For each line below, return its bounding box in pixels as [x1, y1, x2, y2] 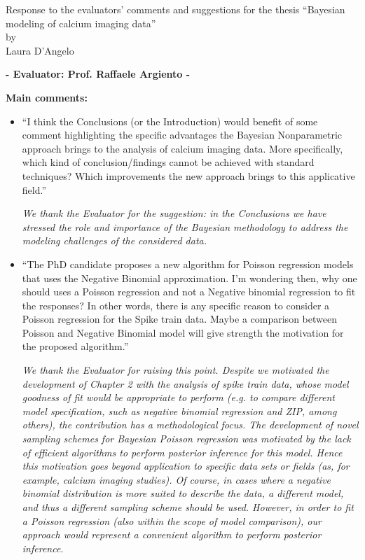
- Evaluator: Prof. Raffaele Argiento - [6, 66, 191, 81]
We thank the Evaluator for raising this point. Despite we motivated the [22, 363, 329, 377]
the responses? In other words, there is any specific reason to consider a [22, 297, 330, 312]
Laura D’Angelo [6, 43, 74, 57]
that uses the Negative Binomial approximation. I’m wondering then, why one [22, 270, 357, 285]
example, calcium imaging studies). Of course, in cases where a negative [22, 472, 331, 486]
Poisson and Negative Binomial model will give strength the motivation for [22, 325, 344, 339]
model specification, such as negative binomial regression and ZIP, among [22, 403, 337, 418]
